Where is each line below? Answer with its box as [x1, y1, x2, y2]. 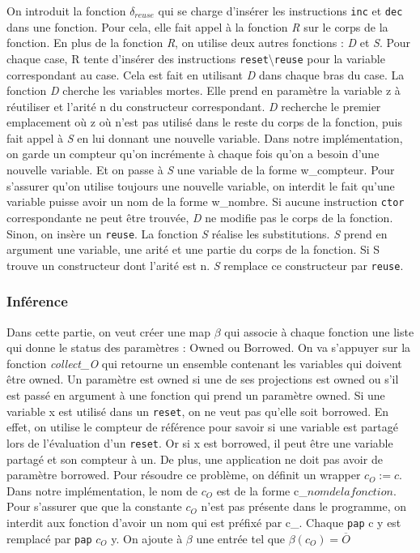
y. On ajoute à [111, 529, 183, 547]
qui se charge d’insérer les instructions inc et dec [158, 2, 403, 19]
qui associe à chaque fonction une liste [224, 323, 414, 340]
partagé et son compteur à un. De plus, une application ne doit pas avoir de [6, 450, 383, 467]
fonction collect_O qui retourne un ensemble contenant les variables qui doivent [6, 354, 402, 371]
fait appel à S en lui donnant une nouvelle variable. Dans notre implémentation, [6, 129, 403, 146]
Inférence [6, 291, 68, 311]
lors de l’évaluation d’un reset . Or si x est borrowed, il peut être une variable [6, 434, 393, 451]
